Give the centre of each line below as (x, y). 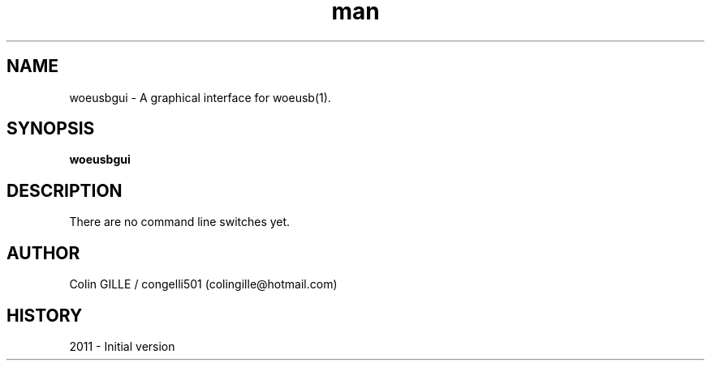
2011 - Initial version (122, 346)
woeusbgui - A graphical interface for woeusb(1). (200, 97)
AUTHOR (43, 253)
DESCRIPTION (65, 190)
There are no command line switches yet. (180, 222)
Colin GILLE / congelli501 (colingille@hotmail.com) (203, 284)
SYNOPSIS (51, 129)
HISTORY (45, 315)
